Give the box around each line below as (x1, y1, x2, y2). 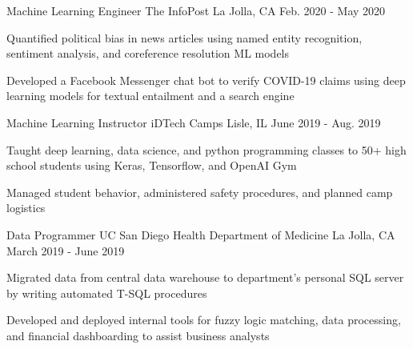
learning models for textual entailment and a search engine (6, 87, 295, 104)
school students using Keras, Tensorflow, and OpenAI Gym (6, 157, 297, 174)
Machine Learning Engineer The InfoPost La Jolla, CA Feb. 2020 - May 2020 (6, 2, 386, 18)
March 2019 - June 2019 (6, 242, 125, 259)
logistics (6, 199, 46, 216)
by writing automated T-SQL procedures (6, 284, 207, 301)
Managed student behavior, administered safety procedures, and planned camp (6, 183, 393, 200)
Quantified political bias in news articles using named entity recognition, (6, 29, 363, 46)
